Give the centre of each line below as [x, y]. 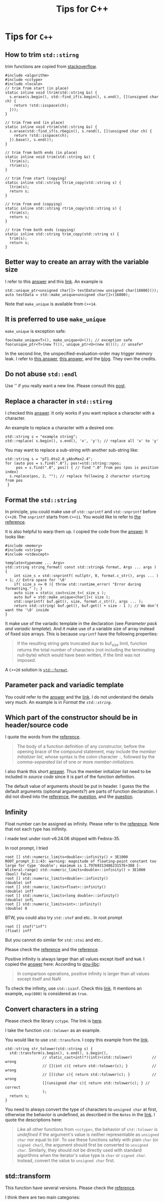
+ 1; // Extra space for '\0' [36, 580]
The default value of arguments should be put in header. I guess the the [77, 786]
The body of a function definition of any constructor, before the [81, 747]
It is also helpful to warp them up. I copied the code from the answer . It [76, 532]
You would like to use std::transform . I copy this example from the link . [77, 1040]
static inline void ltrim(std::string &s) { [51, 93]
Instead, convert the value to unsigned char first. [66, 1161]
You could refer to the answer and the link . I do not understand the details [79, 697]
